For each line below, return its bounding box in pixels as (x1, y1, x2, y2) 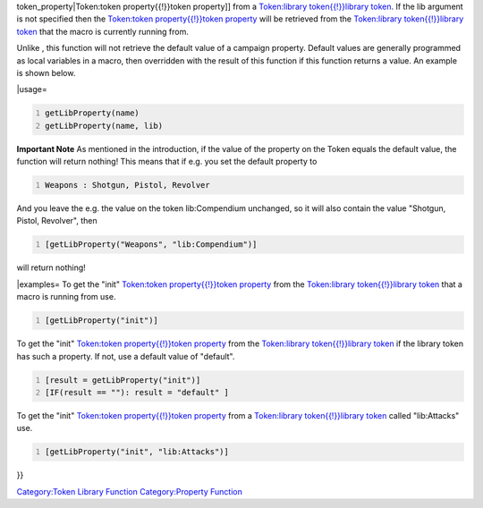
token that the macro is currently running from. (16, 26, 190, 37)
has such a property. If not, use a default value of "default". (16, 351, 235, 361)
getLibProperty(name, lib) (45, 121, 164, 131)
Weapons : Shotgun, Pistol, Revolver (45, 180, 210, 190)
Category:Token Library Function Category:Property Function (16, 486, 243, 496)
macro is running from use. (16, 292, 116, 302)
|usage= (16, 84, 48, 95)
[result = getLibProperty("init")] (45, 375, 201, 385)
